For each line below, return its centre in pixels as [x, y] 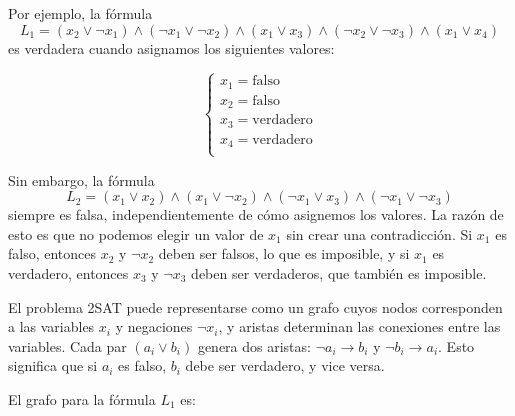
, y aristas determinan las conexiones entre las [359, 326]
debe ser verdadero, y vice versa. [285, 365]
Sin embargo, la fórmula [81, 179]
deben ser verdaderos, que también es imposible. [339, 273]
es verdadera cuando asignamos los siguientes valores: [171, 47]
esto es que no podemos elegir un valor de [136, 233]
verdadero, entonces [68, 273]
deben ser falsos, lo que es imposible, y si [284, 253]
